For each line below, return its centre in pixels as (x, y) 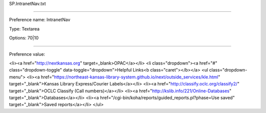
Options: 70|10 (24, 38)
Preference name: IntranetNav (40, 20)
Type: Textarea (24, 29)
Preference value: (27, 54)
